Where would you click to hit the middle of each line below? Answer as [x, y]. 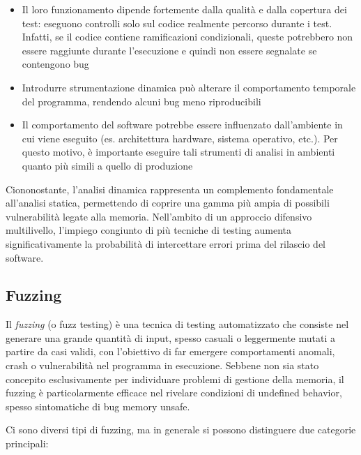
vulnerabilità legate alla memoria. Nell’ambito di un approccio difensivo [159, 216]
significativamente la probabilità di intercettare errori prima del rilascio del [166, 243]
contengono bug [55, 64]
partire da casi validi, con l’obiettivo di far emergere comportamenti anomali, [170, 351]
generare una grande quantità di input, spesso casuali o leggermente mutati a [170, 337]
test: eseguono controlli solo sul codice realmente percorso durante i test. [177, 23]
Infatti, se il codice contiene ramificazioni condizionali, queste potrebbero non [187, 37]
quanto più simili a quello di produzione [107, 165]
